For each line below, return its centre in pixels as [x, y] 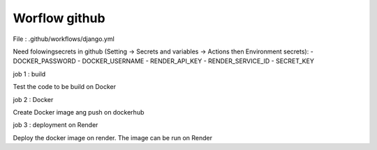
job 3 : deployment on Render [56, 125]
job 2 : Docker [33, 99]
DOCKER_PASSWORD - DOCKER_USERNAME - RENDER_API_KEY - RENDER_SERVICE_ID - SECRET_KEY [163, 61]
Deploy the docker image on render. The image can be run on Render [113, 137]
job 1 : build [29, 74]
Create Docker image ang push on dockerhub [79, 112]
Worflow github [59, 18]
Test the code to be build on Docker [65, 87]
